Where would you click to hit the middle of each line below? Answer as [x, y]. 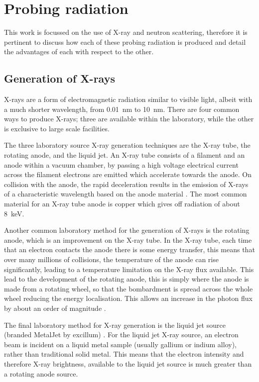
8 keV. [14, 213]
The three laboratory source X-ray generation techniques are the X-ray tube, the [127, 145]
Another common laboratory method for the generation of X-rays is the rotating [127, 230]
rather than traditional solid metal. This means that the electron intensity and [124, 354]
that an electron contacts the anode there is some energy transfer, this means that [129, 249]
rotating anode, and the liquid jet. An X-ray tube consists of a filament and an [125, 155]
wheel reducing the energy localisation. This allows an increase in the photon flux [128, 298]
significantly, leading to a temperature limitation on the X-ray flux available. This [129, 269]
